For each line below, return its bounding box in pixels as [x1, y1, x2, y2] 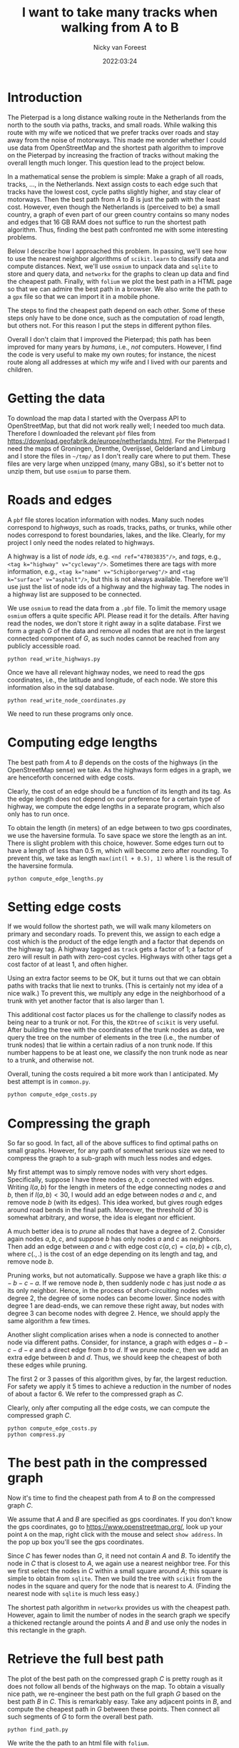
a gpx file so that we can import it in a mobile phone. [7, 292, 161, 300]
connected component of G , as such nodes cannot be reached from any [7, 634, 220, 643]
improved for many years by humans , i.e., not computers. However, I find [7, 342, 222, 351]
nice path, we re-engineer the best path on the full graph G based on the [7, 1690, 221, 1698]
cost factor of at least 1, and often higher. [7, 960, 128, 968]
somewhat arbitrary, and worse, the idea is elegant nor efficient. [7, 1213, 196, 1222]
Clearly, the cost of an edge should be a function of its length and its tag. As [7, 787, 232, 795]
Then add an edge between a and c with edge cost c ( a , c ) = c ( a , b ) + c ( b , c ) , [7, 1242, 233, 1251]
